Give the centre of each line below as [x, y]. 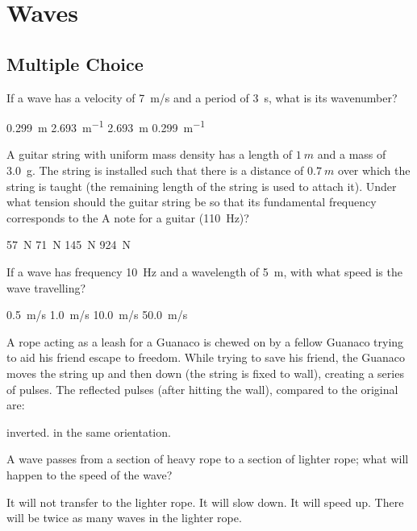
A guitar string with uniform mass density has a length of [150, 154]
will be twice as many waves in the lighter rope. [124, 518]
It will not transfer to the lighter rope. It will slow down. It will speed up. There [205, 502]
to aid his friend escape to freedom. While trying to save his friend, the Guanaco [206, 357]
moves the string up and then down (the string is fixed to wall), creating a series [205, 373]
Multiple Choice [75, 63]
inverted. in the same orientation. [89, 431]
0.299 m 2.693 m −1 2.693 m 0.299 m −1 [106, 126]
